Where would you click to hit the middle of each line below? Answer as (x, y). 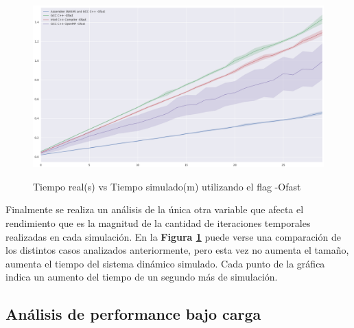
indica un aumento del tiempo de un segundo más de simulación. (142, 277)
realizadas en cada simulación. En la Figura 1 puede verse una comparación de (173, 236)
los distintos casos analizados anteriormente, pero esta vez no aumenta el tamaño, (177, 250)
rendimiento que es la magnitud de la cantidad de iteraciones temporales (158, 222)
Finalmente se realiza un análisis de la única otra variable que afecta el (155, 209)
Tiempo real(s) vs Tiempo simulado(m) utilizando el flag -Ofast (167, 186)
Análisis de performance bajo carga (133, 314)
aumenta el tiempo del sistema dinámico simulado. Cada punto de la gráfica (165, 263)
